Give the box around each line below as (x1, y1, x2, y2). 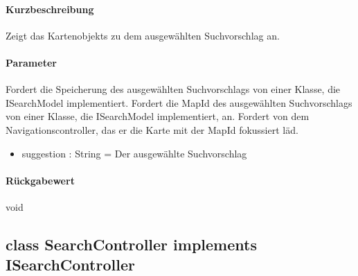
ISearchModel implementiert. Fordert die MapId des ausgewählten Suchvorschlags (6, 95, 352, 110)
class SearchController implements (6, 233, 257, 255)
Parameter (6, 55, 57, 69)
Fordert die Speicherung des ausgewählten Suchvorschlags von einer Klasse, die (6, 82, 341, 96)
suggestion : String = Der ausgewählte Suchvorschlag (21, 146, 247, 160)
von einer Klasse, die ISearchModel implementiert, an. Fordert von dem (6, 109, 310, 123)
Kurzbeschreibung (6, 1, 94, 16)
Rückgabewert (6, 173, 75, 187)
